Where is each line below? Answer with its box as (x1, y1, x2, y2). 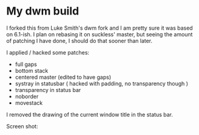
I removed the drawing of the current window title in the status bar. (6, 111, 173, 118)
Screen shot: (6, 122, 38, 130)
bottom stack (15, 67, 49, 74)
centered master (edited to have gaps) (15, 73, 111, 81)
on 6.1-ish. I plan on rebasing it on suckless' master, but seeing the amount (6, 30, 193, 38)
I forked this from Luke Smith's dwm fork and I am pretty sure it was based (6, 24, 193, 31)
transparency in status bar (15, 86, 81, 93)
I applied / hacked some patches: (6, 48, 90, 56)
